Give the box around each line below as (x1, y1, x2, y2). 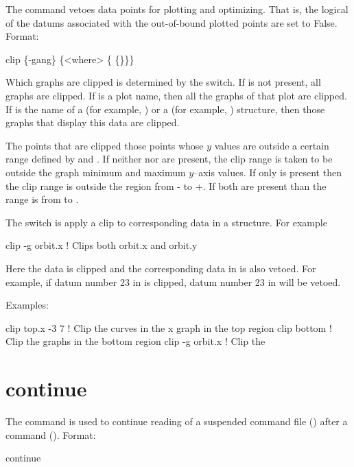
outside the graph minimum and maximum (5, 165, 186, 179)
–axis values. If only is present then (193, 165, 342, 179)
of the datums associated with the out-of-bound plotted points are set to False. (5, 15, 338, 29)
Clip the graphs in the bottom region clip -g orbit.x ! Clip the (5, 334, 265, 348)
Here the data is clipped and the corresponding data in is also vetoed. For (5, 261, 316, 275)
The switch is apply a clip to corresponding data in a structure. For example (5, 215, 327, 229)
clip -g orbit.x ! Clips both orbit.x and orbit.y (5, 238, 198, 252)
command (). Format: (5, 427, 96, 442)
